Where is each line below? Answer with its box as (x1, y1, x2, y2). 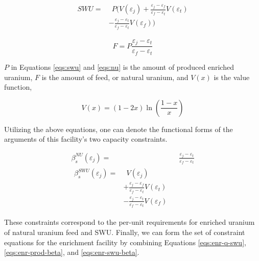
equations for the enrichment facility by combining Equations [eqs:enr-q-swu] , (4, 237, 246, 247)
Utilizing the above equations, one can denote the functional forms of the (4, 123, 233, 134)
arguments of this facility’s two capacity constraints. (4, 134, 168, 144)
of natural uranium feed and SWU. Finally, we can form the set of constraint (4, 226, 245, 237)
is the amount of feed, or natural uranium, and (41, 71, 189, 82)
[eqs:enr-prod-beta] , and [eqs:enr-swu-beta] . (4, 247, 139, 257)
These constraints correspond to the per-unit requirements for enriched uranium (4, 217, 255, 227)
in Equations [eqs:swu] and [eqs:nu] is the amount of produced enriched (11, 61, 234, 72)
